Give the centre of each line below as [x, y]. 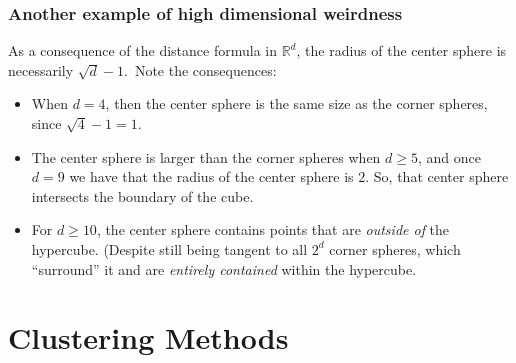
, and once [449, 156]
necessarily [41, 69]
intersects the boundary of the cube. [142, 195]
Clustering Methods [148, 337]
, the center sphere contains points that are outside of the [273, 229]
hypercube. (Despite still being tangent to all [169, 248]
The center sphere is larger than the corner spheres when [206, 156]
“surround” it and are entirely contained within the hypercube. [224, 268]
